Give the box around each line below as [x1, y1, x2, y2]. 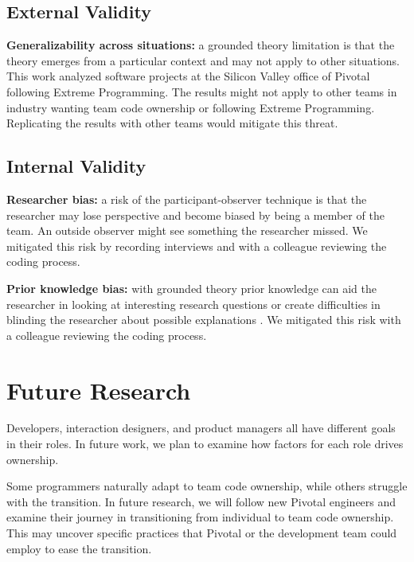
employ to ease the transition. [6, 540, 152, 556]
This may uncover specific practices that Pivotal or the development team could [6, 525, 397, 541]
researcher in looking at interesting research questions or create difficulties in [6, 295, 381, 312]
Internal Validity [6, 154, 146, 178]
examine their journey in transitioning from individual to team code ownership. [6, 509, 394, 525]
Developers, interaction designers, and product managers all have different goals [6, 420, 396, 436]
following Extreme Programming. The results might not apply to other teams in [6, 83, 397, 100]
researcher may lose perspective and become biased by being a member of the [6, 206, 385, 223]
